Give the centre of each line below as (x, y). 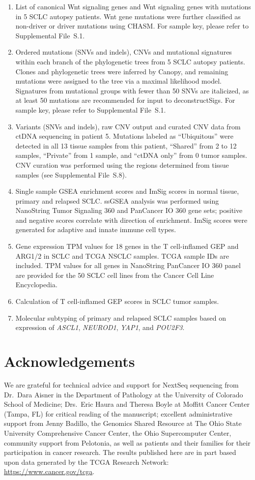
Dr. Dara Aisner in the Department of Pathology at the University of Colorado (124, 394)
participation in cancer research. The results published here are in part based (120, 452)
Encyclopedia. (36, 285)
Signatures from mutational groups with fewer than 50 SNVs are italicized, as (132, 90)
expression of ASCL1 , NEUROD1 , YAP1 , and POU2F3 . (100, 327)
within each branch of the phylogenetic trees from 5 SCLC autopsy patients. (130, 61)
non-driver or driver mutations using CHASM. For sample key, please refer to (132, 26)
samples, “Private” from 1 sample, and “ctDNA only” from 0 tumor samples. (131, 155)
